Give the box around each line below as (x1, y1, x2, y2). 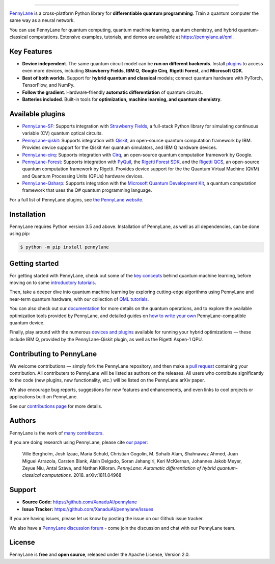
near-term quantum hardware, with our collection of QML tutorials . (9, 296, 149, 302)
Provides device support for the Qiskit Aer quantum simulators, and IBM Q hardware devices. (22, 144, 217, 150)
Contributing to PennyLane (9, 349, 97, 358)
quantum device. (9, 319, 45, 326)
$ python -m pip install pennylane (20, 244, 109, 250)
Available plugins (9, 110, 66, 118)
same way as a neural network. (9, 17, 75, 23)
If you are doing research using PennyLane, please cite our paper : (9, 439, 148, 445)
